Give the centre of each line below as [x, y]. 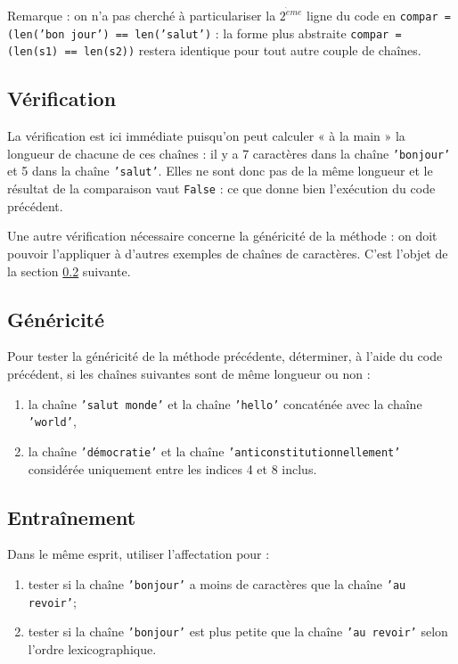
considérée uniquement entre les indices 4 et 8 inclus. [172, 468]
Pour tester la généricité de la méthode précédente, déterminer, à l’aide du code [225, 356]
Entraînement [72, 516]
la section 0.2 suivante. [69, 271]
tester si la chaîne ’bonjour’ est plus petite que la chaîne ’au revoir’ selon [238, 631]
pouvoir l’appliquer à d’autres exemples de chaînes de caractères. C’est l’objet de [228, 253]
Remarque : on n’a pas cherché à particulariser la [142, 16]
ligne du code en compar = [379, 16]
